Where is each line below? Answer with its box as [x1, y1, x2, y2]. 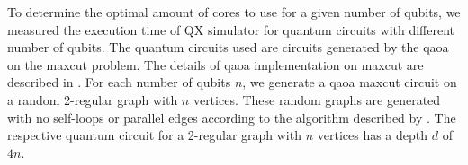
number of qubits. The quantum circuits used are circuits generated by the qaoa [7, 38, 449, 56]
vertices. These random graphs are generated [193, 90, 441, 109]
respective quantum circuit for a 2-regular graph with [7, 126, 301, 144]
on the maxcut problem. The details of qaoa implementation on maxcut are [7, 55, 424, 74]
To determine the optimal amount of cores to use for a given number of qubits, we [7, 3, 461, 21]
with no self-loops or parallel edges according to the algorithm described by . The [7, 108, 456, 126]
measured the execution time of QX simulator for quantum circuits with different [7, 20, 455, 39]
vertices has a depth [317, 126, 428, 144]
